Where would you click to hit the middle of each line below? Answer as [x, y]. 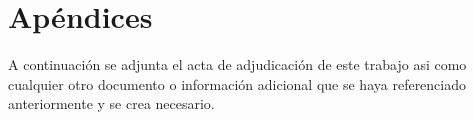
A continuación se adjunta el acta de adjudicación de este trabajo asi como [237, 64]
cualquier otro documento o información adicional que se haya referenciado [237, 83]
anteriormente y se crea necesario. [111, 103]
